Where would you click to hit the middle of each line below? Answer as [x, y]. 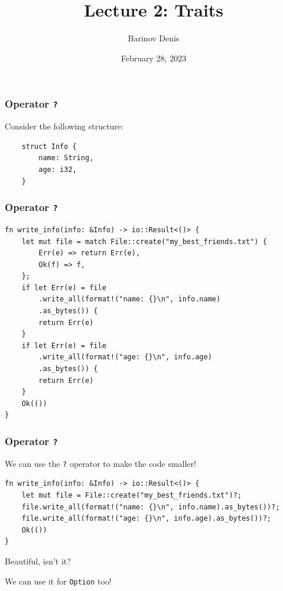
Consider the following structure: [64, 126]
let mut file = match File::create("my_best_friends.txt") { [144, 241]
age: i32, [58, 169]
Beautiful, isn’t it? [38, 561]
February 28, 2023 [154, 58]
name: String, [66, 158]
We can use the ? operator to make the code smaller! [100, 463]
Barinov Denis [154, 38]
